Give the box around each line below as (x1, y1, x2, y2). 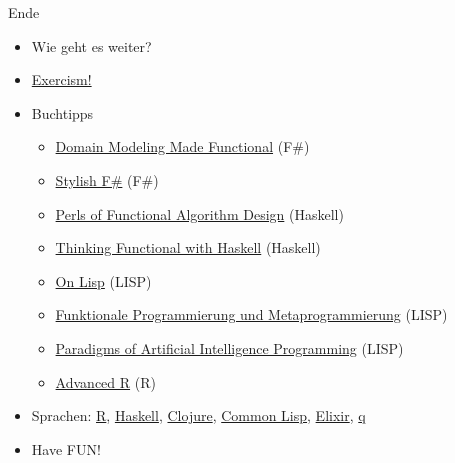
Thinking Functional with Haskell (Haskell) (55, 237, 321, 258)
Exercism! (31, 69, 92, 90)
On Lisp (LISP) (55, 270, 152, 291)
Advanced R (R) (55, 371, 156, 392)
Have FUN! (31, 438, 101, 459)
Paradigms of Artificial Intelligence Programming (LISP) (55, 337, 404, 358)
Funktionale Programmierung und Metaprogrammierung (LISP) (55, 304, 448, 325)
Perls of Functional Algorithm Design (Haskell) (55, 203, 344, 224)
